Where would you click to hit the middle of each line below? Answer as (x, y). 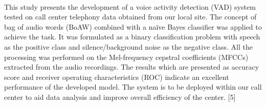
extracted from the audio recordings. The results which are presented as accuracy (132, 67)
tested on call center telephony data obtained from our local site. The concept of (130, 17)
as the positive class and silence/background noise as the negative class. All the (129, 46)
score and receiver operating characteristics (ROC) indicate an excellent (117, 77)
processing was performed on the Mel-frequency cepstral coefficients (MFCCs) (126, 57)
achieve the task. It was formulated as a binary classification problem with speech (132, 37)
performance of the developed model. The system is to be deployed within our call (133, 87)
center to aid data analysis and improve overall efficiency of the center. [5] (120, 97)
